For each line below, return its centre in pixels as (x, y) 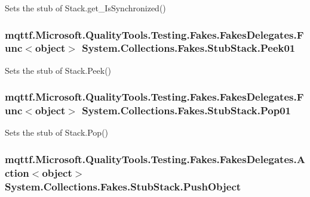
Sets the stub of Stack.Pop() (57, 132)
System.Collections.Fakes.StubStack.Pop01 (186, 110)
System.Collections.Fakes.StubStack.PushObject (123, 186)
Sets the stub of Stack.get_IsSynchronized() (85, 8)
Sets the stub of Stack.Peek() (58, 70)
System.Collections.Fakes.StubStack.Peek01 (189, 48)
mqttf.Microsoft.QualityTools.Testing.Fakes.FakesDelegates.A (155, 159)
